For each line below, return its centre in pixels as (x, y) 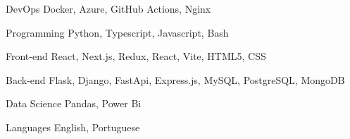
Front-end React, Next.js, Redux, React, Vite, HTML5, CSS (136, 56)
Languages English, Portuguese (73, 127)
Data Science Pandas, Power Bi (74, 103)
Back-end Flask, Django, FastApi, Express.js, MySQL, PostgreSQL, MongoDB (175, 79)
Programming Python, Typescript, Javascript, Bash (117, 32)
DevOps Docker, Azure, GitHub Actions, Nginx (108, 8)
